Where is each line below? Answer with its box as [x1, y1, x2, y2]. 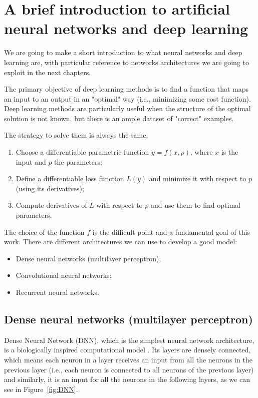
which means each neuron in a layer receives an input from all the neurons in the [4, 354, 252, 364]
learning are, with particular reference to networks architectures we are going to [4, 57, 249, 67]
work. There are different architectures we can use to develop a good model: [4, 236, 237, 247]
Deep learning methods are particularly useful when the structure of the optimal [4, 103, 251, 114]
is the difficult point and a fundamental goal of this [92, 226, 250, 237]
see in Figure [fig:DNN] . [4, 383, 78, 394]
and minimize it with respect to [149, 173, 246, 184]
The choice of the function [4, 226, 85, 237]
